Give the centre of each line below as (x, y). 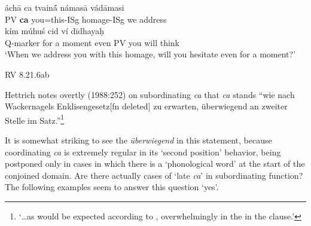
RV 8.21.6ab (27, 74)
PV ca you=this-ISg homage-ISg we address (86, 19)
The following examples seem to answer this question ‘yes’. (112, 187)
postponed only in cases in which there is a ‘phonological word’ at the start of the (155, 164)
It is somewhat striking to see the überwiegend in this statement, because (138, 140)
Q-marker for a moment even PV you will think (92, 42)
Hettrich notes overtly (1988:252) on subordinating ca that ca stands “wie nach (150, 94)
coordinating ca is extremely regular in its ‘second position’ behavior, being (143, 152)
